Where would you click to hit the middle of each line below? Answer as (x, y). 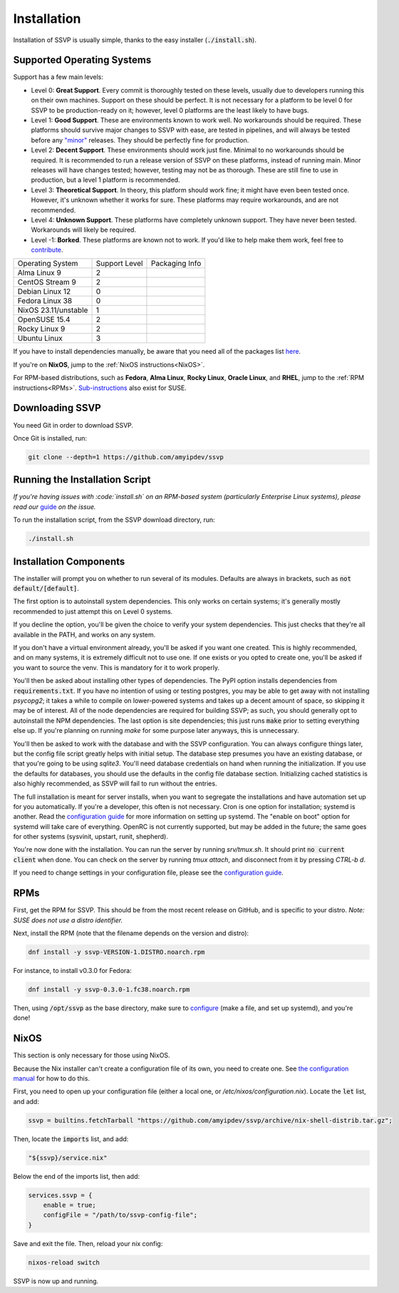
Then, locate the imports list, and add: (71, 1139)
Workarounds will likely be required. (84, 230)
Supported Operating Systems (82, 60)
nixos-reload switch (64, 1262)
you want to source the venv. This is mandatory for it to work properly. (116, 667)
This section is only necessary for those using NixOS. (92, 1056)
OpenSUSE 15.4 (44, 319)
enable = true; (69, 1205)
